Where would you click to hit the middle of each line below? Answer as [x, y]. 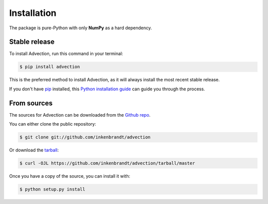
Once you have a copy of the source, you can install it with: [70, 176]
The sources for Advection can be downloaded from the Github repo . [80, 115]
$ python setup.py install [52, 189]
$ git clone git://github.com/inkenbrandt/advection [85, 137]
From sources [31, 103]
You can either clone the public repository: [53, 124]
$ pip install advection [50, 67]
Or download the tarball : [34, 150]
